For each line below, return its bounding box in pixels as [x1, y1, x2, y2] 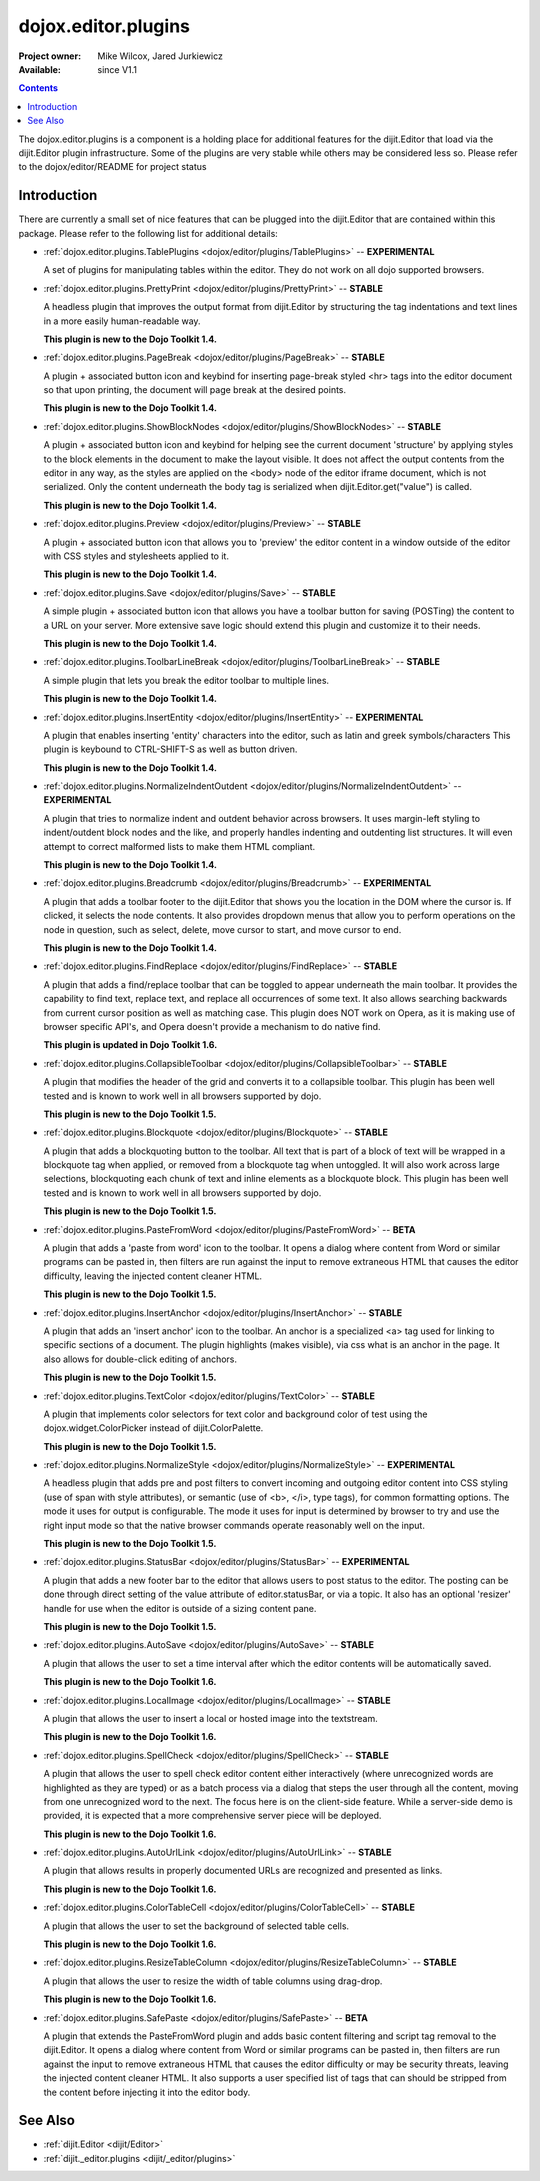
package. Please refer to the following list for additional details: [18, 227, 279, 239]
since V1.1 [97, 63, 138, 75]
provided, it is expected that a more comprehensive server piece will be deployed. [43, 1810, 382, 1822]
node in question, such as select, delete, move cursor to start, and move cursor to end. [43, 923, 402, 935]
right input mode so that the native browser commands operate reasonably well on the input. [43, 1519, 425, 1531]
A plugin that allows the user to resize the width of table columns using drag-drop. [43, 1975, 383, 1987]
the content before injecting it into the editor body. [43, 2086, 251, 2098]
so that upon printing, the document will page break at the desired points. [43, 384, 347, 396]
